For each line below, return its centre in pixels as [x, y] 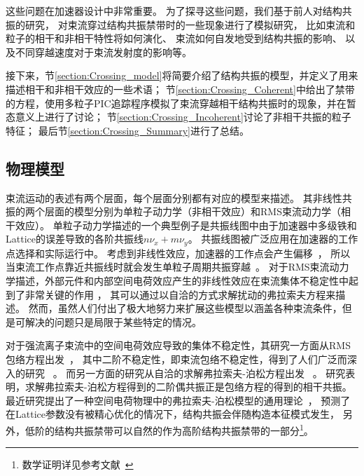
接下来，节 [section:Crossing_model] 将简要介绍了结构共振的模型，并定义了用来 [182, 75]
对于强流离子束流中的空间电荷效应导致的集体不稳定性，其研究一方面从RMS [178, 345]
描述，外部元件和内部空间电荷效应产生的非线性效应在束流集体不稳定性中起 [187, 280]
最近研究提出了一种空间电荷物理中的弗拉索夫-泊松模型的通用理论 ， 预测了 [178, 400]
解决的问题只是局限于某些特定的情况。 [113, 321]
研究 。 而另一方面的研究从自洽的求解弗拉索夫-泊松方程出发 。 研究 [185, 373]
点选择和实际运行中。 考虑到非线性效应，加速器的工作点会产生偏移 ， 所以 [178, 253]
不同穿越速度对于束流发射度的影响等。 [103, 52]
